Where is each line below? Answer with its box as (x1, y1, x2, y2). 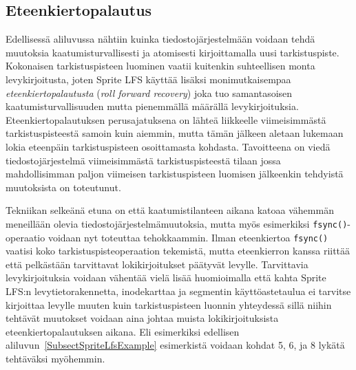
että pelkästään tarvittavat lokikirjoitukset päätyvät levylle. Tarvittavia (6, 257, 308, 271)
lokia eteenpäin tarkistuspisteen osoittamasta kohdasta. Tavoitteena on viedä (6, 139, 331, 153)
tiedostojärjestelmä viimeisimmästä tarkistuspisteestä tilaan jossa (6, 153, 281, 167)
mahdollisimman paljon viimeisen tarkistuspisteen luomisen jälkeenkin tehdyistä (6, 166, 344, 181)
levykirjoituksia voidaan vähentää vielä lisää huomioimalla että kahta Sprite (6, 270, 326, 285)
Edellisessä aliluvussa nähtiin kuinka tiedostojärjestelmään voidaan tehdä (6, 32, 315, 46)
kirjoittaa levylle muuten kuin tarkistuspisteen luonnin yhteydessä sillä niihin (6, 297, 332, 312)
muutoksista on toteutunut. (6, 179, 121, 194)
